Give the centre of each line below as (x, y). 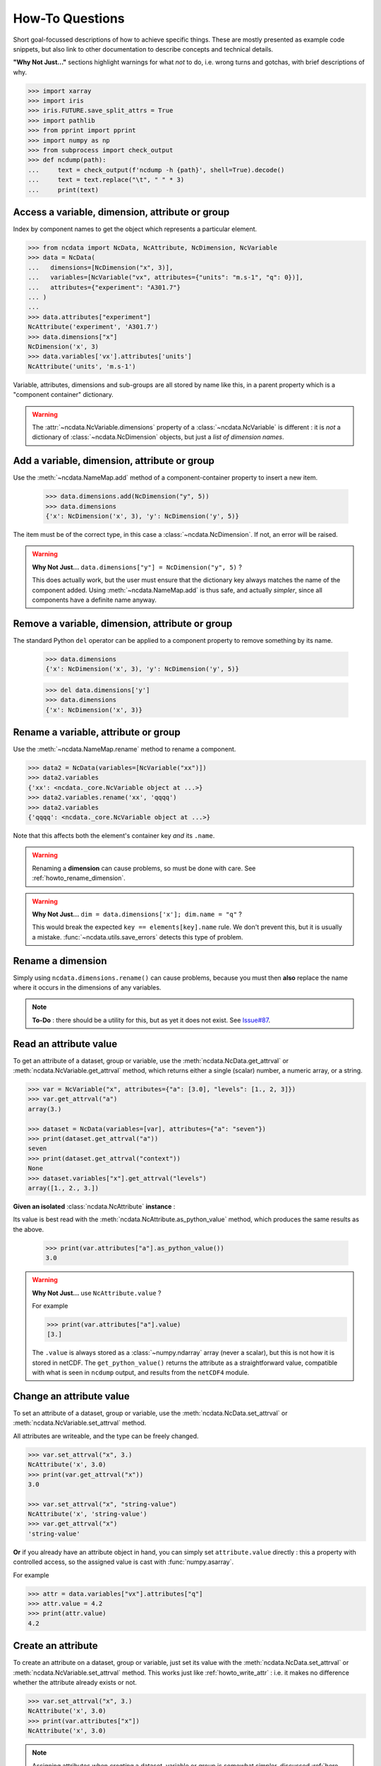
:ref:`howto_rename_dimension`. (79, 878)
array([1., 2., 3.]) (63, 1188)
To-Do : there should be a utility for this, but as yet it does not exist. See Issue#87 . (151, 1020)
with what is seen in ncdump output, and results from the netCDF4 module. (141, 1373)
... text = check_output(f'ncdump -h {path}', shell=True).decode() (156, 170)
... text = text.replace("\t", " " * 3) (106, 180)
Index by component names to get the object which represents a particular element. (135, 229)
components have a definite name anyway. (94, 600)
